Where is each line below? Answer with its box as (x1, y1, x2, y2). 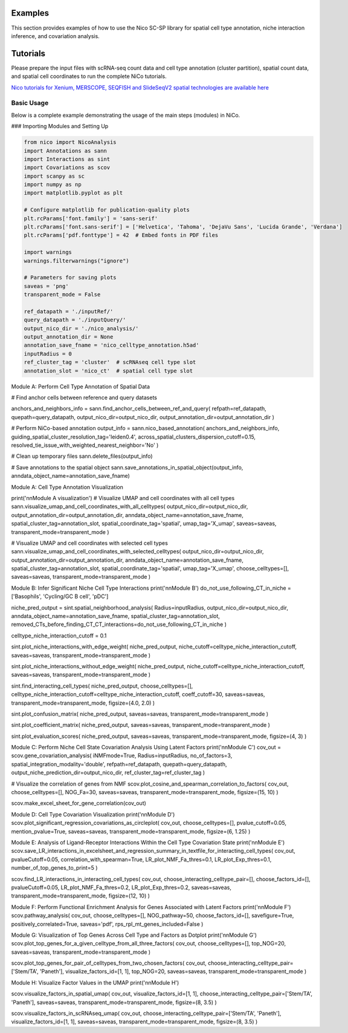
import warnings (24, 249, 72, 256)
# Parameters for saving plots (24, 274, 117, 281)
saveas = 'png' (24, 282, 69, 290)
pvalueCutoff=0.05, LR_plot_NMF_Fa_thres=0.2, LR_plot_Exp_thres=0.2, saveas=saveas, (11, 884, 232, 891)
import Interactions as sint (24, 155, 111, 163)
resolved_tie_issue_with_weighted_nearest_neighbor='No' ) (11, 442, 159, 449)
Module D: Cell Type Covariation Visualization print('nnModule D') (11, 810, 175, 818)
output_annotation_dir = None (24, 333, 114, 341)
